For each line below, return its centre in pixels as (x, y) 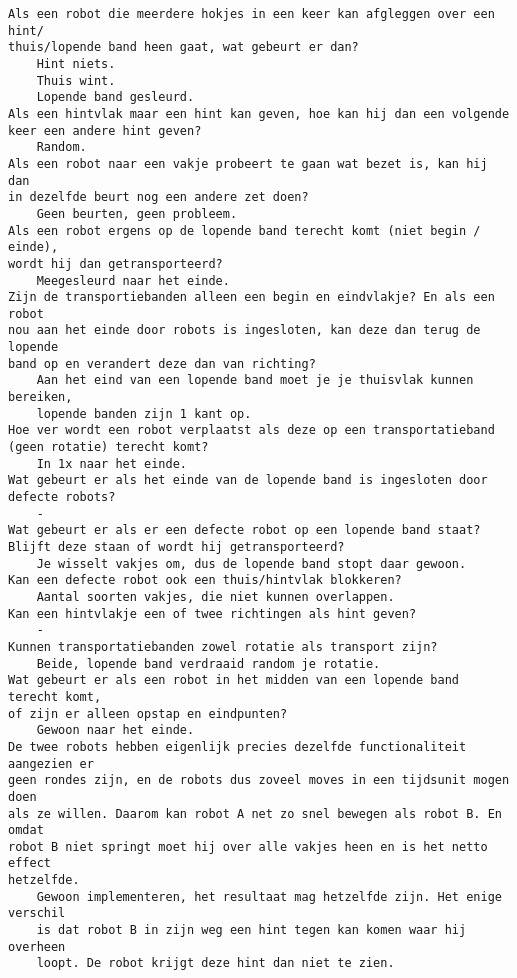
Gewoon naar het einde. (115, 730)
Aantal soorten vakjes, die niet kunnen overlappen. (215, 596)
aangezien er (51, 763)
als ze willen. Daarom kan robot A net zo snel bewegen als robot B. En (255, 813)
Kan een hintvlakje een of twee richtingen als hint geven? (212, 613)
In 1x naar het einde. (111, 463)
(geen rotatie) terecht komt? (108, 447)
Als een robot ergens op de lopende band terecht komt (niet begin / (244, 230)
